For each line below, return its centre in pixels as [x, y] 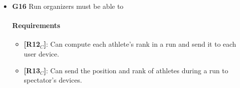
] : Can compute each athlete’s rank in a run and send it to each [140, 44]
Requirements [36, 25]
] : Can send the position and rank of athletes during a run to [136, 70]
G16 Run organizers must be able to [68, 6]
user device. [41, 53]
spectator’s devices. [53, 80]
